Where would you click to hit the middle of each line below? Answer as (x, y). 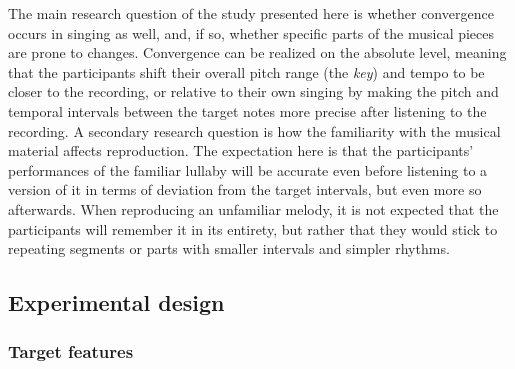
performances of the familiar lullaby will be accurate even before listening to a (248, 169)
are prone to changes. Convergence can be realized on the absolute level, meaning (257, 52)
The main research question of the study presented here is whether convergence (251, 13)
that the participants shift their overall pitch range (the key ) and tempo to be (246, 71)
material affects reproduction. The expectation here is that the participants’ (241, 150)
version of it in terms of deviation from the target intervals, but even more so (245, 189)
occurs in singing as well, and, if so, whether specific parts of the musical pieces (251, 32)
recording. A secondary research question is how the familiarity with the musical (254, 130)
